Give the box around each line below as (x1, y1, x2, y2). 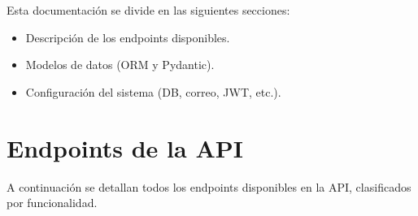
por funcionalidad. (7, 194, 98, 211)
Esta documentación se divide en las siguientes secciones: (7, 2, 290, 18)
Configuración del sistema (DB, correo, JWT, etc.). (25, 83, 281, 100)
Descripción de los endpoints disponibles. (25, 28, 230, 45)
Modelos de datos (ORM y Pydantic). (25, 56, 215, 73)
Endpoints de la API (7, 131, 243, 164)
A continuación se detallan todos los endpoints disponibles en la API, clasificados (7, 178, 411, 195)
